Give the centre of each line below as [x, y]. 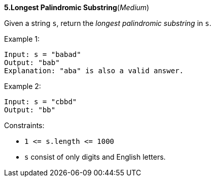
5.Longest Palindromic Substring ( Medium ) [77, 7]
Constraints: [24, 125]
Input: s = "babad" [43, 54]
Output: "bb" [30, 110]
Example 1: [22, 39]
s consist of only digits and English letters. [95, 157]
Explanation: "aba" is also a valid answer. [94, 71]
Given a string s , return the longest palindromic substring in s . [108, 23]
